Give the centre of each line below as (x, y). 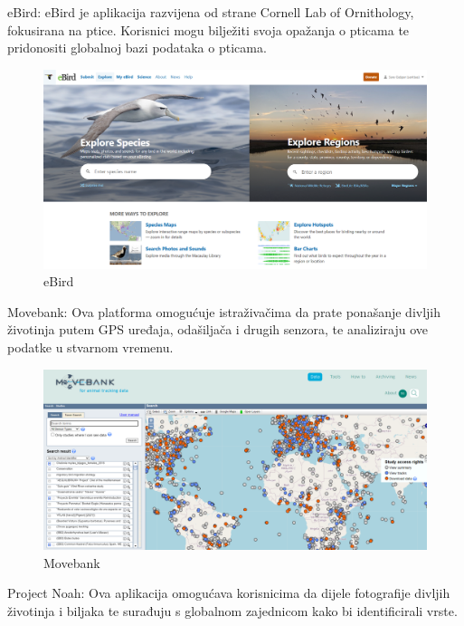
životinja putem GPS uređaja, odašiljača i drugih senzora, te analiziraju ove (218, 329)
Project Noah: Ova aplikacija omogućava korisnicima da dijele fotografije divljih (229, 593)
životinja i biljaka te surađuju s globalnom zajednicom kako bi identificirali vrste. (232, 610)
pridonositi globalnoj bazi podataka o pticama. (137, 48)
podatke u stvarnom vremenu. (90, 347)
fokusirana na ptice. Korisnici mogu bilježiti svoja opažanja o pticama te (208, 29)
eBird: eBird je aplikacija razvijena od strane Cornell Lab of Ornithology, (211, 12)
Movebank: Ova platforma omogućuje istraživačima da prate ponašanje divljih (224, 311)
